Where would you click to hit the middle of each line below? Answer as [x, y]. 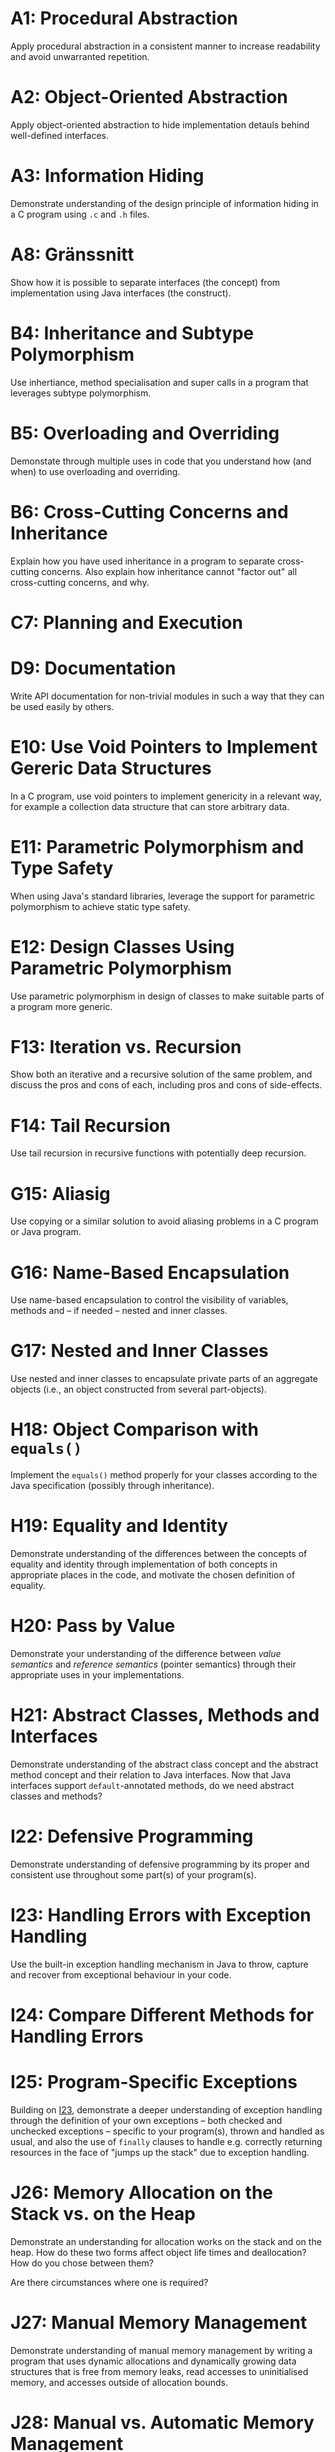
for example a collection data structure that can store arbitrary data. [150, 806]
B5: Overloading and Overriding [145, 433]
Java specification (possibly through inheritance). [112, 1486]
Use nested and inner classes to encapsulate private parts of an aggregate [164, 1379]
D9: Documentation [93, 668]
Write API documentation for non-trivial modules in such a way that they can [167, 696]
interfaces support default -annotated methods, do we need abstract [152, 1785]
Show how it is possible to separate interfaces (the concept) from [145, 282]
